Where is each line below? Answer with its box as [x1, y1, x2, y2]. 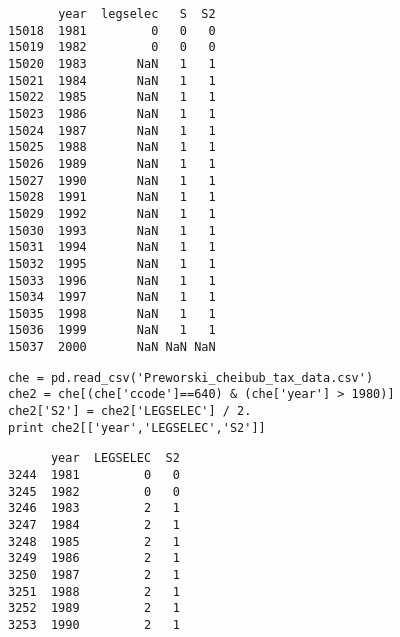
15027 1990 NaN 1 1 [8, 173, 216, 188]
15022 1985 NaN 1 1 [8, 90, 216, 105]
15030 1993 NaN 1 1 [8, 223, 216, 238]
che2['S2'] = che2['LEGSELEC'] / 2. [8, 404, 252, 419]
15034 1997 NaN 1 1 [8, 290, 216, 305]
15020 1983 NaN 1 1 [8, 56, 216, 71]
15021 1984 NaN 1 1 [8, 73, 216, 88]
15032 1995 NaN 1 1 [8, 256, 216, 271]
